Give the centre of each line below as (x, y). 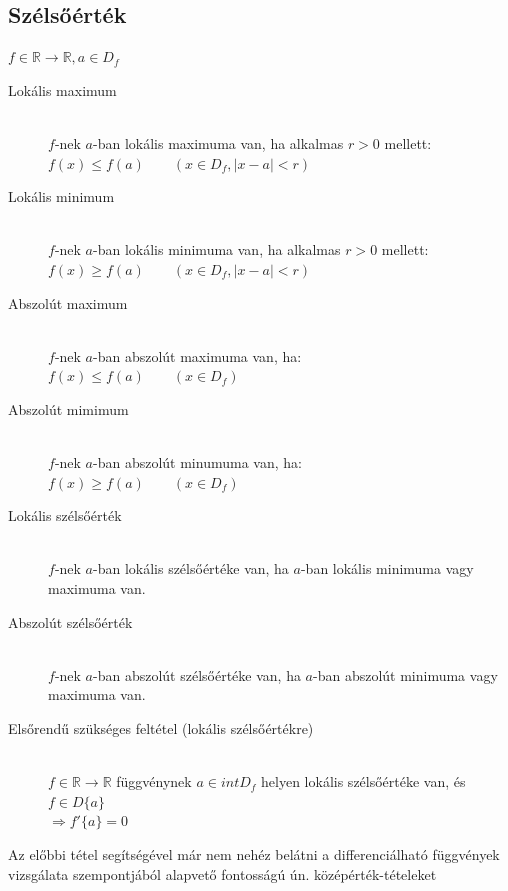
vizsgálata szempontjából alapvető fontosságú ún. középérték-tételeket (222, 873)
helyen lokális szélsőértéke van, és (363, 781)
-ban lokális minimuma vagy (387, 568)
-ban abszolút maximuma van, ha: (197, 355)
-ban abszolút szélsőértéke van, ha (197, 674)
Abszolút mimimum (68, 408)
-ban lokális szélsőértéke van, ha (191, 568)
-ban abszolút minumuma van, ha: (197, 462)
